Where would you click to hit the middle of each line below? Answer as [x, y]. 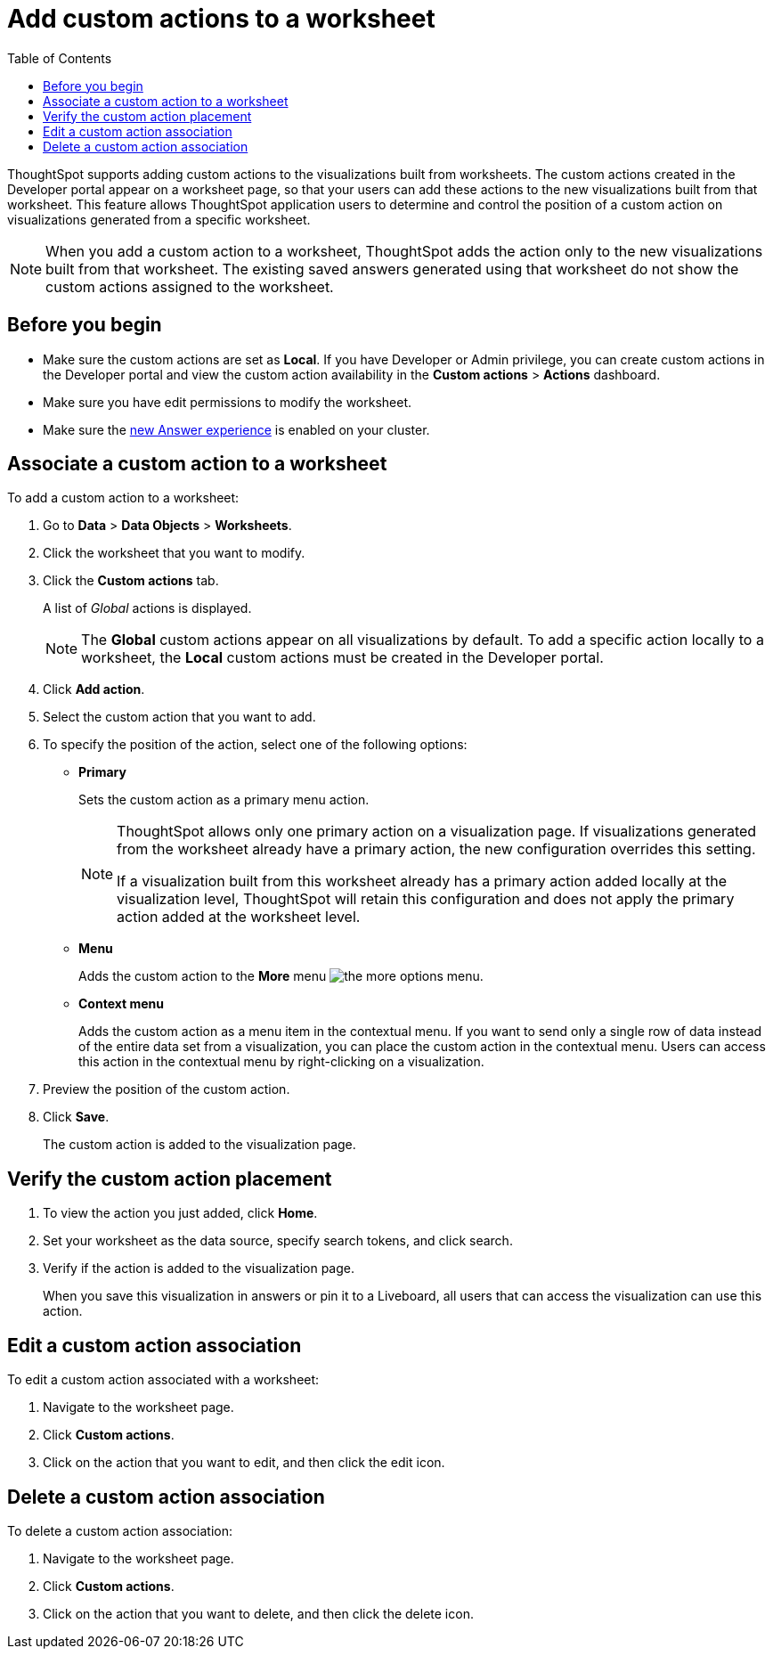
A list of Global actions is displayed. [147, 608]
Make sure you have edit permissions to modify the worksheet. [228, 402]
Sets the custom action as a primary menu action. [224, 800]
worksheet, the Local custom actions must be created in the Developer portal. [342, 658]
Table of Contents [60, 58]
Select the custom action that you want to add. [179, 717]
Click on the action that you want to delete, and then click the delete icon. [258, 1613]
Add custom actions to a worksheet [221, 19]
